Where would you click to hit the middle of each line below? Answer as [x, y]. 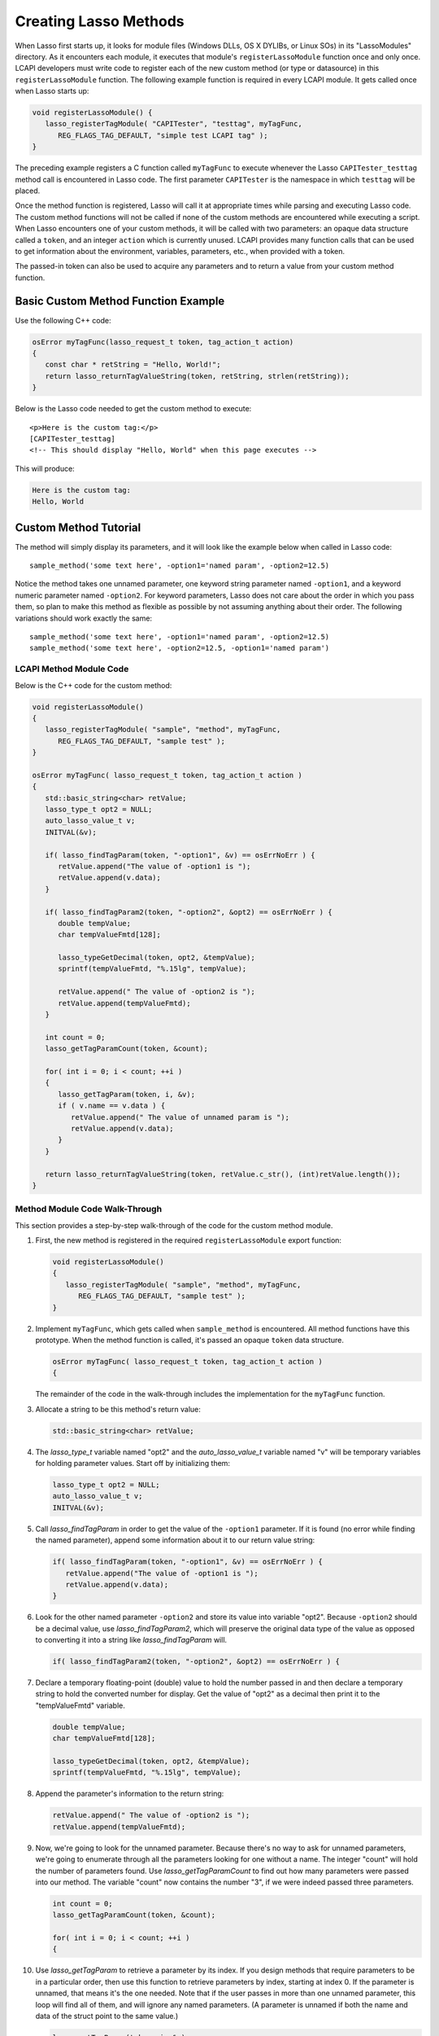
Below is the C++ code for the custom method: [93, 685]
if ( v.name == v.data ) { [112, 1106]
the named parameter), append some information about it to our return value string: [175, 1540]
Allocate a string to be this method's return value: [118, 1409]
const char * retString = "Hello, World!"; [133, 365]
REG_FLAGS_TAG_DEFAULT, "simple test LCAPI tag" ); [163, 135]
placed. [28, 191]
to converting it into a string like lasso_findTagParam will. [131, 1640]
